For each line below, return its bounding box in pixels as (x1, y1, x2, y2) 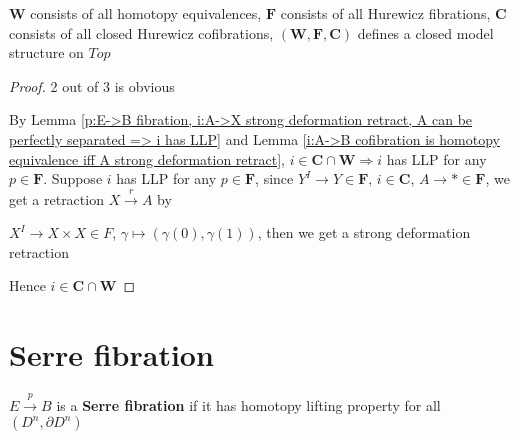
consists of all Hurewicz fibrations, (280, 3, 491, 23)
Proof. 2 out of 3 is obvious (9, 75, 175, 96)
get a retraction (9, 188, 104, 209)
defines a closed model (357, 22, 494, 43)
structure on (9, 42, 84, 63)
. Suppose (43, 168, 103, 189)
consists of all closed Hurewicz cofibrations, (9, 22, 274, 43)
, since (255, 168, 294, 189)
